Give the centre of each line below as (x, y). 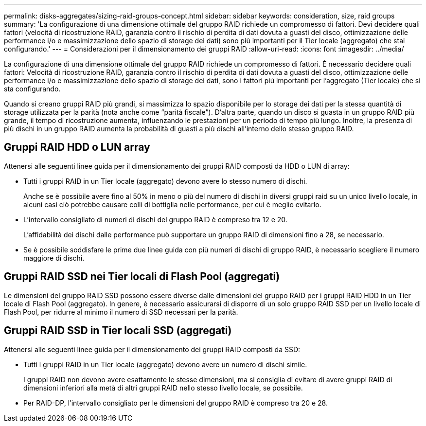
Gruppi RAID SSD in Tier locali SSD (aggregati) (118, 331)
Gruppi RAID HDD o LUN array (77, 147)
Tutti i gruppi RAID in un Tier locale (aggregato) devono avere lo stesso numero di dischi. (165, 181)
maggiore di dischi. (54, 258)
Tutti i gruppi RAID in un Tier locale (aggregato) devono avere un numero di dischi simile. (165, 364)
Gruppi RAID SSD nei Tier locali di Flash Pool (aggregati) (142, 277)
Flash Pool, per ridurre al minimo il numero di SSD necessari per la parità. (121, 312)
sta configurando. (32, 89)
